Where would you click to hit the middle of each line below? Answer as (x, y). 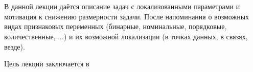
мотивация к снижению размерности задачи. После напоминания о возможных (127, 16)
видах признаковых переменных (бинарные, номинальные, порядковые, (116, 26)
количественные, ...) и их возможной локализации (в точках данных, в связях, (126, 36)
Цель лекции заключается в (47, 64)
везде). (15, 46)
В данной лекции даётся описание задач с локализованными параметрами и (122, 6)
